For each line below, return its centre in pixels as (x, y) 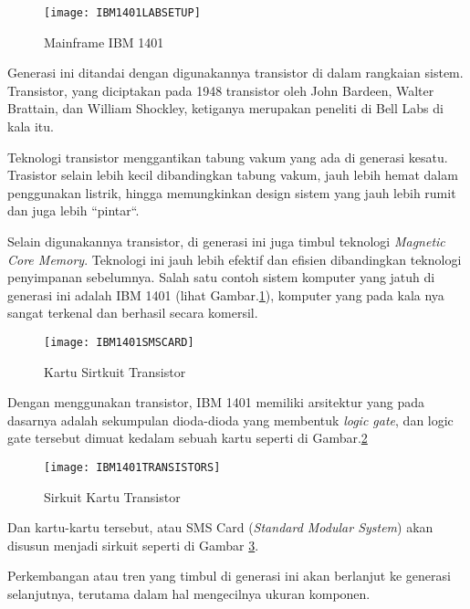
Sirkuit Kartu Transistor (112, 496)
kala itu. (31, 126)
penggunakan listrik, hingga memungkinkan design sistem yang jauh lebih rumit (232, 192)
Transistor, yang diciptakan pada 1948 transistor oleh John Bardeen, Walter (221, 90)
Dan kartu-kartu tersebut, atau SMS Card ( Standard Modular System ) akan (220, 527)
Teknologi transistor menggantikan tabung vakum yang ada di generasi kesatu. (228, 157)
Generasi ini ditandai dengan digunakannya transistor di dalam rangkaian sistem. (235, 73)
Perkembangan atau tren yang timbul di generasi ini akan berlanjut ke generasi (229, 576)
